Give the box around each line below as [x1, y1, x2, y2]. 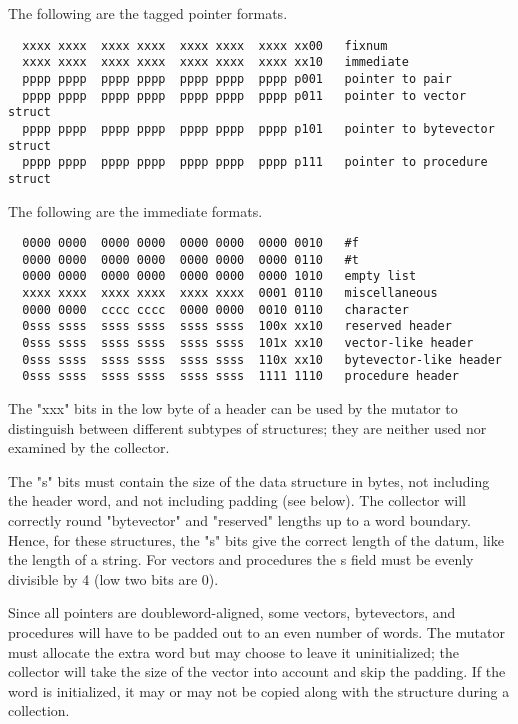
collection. [8, 700, 70, 721]
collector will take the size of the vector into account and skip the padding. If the [8, 661, 506, 682]
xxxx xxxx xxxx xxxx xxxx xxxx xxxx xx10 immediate [22, 55, 409, 70]
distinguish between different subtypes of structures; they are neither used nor [8, 417, 487, 438]
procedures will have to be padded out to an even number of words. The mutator [8, 621, 505, 642]
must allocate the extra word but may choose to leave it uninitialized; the [8, 641, 459, 662]
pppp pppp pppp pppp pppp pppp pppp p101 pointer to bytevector [22, 121, 495, 136]
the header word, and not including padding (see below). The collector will [8, 490, 466, 511]
